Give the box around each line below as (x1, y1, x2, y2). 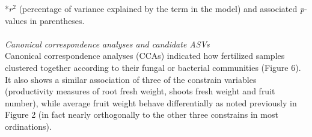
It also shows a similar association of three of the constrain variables (5, 73, 257, 85)
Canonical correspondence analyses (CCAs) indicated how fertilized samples (5, 49, 285, 62)
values (5, 14, 28, 26)
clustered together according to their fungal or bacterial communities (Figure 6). (5, 61, 301, 73)
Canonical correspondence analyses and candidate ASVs (5, 37, 210, 50)
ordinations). (5, 120, 52, 132)
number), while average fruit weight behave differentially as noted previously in (5, 96, 297, 109)
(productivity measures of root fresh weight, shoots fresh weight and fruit (5, 85, 275, 97)
